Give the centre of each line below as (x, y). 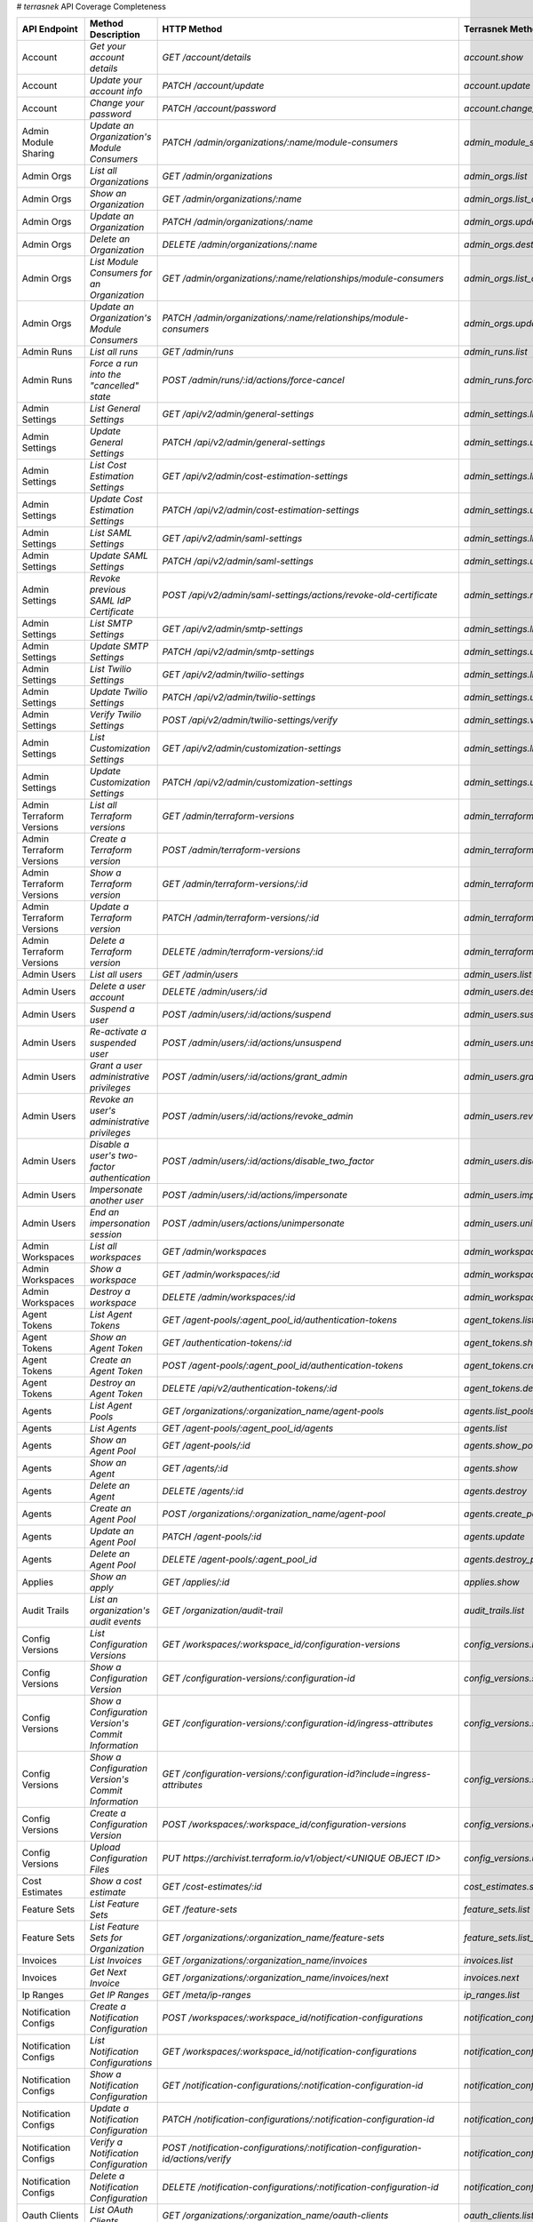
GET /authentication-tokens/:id (227, 1343)
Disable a (109, 1145)
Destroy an (113, 1383)
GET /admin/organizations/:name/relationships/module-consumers (303, 278)
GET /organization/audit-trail (223, 1611)
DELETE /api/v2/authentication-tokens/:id (250, 1388)
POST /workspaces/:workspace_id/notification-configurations (293, 2018)
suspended (113, 1043)
